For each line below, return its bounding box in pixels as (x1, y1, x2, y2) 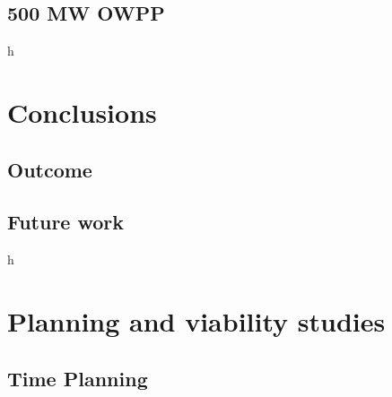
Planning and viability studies (7, 302, 386, 339)
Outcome (7, 155, 92, 183)
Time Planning (7, 364, 148, 392)
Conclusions (7, 93, 157, 130)
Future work (7, 208, 125, 236)
